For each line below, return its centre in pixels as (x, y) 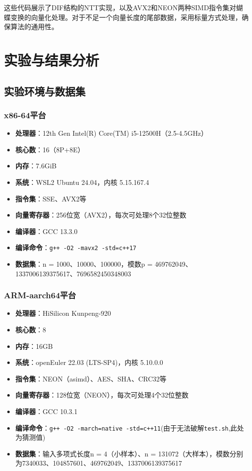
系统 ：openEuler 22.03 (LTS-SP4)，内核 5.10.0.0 (89, 362)
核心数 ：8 (31, 329)
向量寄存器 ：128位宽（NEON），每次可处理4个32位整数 (102, 395)
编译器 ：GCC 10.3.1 (46, 411)
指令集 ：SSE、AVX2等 (51, 198)
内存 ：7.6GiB (36, 166)
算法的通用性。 (34, 27)
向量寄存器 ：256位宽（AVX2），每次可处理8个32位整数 (101, 215)
